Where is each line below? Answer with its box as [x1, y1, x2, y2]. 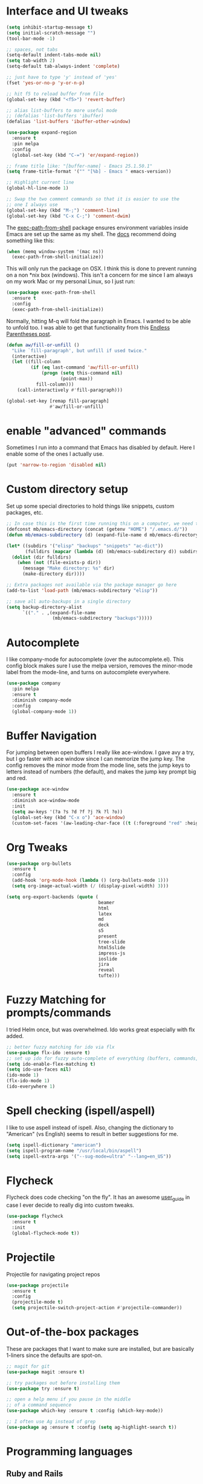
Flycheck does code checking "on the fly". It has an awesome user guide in [6, 1193, 190, 1203]
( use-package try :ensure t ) [6, 1385, 80, 1391]
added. [6, 1032, 24, 1039]
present [98, 933, 118, 939]
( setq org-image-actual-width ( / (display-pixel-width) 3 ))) [11, 883, 169, 889]
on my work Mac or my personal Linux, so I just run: [6, 278, 135, 285]
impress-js [98, 950, 126, 956]
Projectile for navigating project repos [6, 1270, 100, 1278]
